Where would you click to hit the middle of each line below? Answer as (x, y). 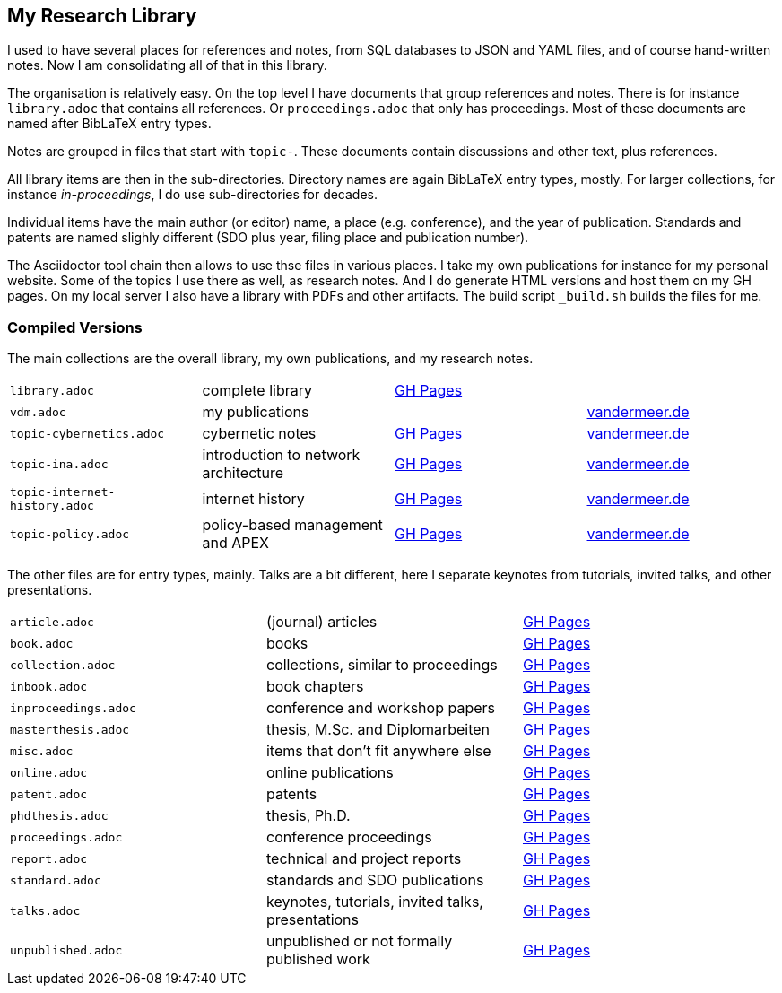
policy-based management (292, 525)
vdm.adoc (38, 412)
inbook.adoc (49, 686)
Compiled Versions (75, 327)
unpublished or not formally (359, 941)
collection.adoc (63, 665)
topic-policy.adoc (70, 534)
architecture (243, 473)
